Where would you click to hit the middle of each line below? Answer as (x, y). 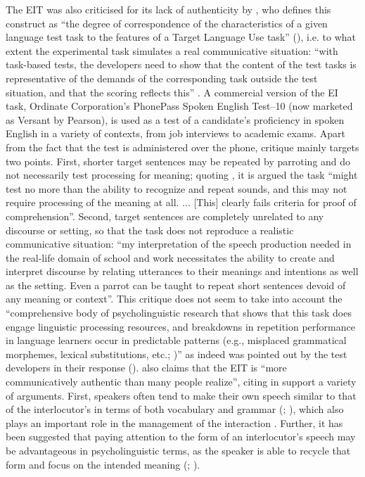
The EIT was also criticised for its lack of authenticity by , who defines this (168, 9)
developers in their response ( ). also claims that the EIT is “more (146, 368)
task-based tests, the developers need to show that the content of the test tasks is (181, 64)
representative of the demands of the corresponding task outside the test (162, 78)
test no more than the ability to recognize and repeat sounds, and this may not (177, 188)
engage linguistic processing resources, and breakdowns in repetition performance (180, 326)
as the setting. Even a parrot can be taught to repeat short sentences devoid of (176, 285)
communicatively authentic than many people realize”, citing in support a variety (181, 382)
